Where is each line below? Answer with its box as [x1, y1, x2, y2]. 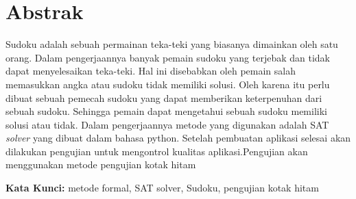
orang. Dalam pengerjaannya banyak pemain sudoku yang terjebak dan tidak [5, 50, 330, 64]
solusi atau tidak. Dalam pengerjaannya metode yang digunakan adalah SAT [5, 117, 329, 131]
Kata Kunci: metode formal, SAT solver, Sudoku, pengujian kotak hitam [5, 181, 319, 195]
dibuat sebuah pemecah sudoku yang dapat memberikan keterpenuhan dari [5, 90, 322, 105]
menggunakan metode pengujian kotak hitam [5, 157, 196, 172]
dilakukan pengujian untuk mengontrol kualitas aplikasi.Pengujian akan [5, 144, 308, 158]
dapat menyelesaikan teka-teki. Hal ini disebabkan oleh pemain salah [5, 64, 296, 78]
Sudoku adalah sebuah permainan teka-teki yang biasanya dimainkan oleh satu [5, 37, 338, 51]
